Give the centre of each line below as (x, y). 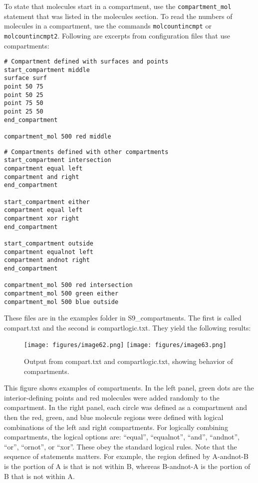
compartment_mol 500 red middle (58, 137)
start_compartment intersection (58, 160)
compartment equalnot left (49, 252)
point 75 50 (24, 103)
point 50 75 (24, 87)
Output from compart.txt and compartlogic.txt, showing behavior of (129, 361)
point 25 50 (24, 112)
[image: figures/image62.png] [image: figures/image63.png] (125, 345)
